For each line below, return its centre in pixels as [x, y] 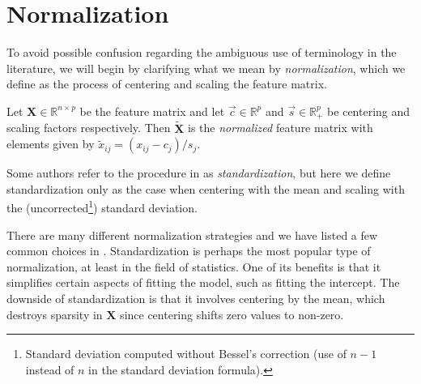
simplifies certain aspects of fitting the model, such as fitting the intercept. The [203, 282]
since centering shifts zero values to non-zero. [232, 314]
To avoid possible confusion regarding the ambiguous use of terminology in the [202, 52]
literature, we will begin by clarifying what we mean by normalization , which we [206, 68]
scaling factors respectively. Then [89, 128]
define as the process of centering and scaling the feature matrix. [167, 84]
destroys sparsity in [55, 314]
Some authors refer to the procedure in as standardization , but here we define [199, 173]
